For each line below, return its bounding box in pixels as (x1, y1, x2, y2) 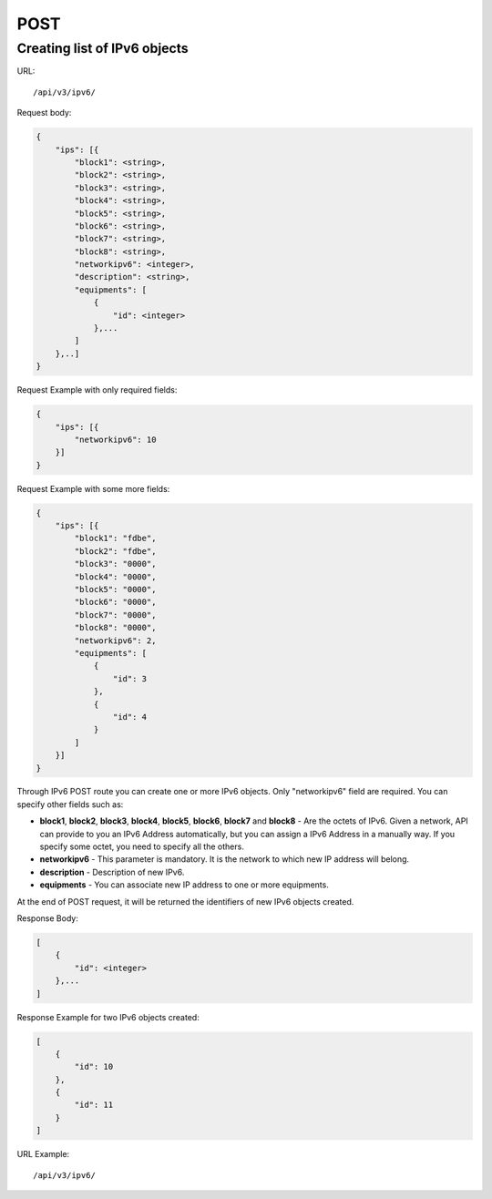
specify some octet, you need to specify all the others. (39, 841, 245, 852)
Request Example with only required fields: (16, 384, 178, 395)
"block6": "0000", (74, 597, 157, 608)
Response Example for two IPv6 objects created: (16, 1011, 200, 1022)
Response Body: (16, 913, 79, 924)
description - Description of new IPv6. (39, 866, 185, 877)
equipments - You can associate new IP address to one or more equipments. (39, 879, 330, 890)
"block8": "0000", (74, 622, 157, 633)
